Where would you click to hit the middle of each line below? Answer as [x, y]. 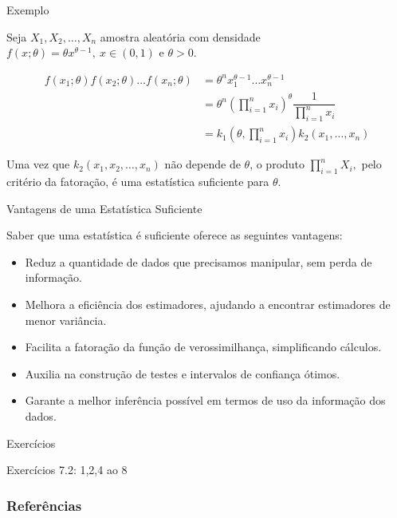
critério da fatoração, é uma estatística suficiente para [138, 182]
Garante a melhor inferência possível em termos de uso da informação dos [205, 400]
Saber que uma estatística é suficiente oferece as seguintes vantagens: [175, 235]
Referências [44, 505]
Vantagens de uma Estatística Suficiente [104, 208]
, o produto [277, 164]
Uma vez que [38, 164]
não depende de [202, 164]
